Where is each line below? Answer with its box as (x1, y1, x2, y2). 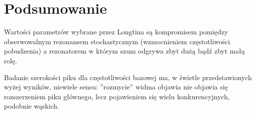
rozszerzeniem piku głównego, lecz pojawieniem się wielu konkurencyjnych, (4, 91, 230, 101)
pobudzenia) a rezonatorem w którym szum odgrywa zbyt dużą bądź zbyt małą (4, 46, 245, 56)
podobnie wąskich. (4, 101, 59, 111)
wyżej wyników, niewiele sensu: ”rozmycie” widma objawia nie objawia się (4, 82, 228, 92)
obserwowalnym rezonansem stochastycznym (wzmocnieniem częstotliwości (4, 36, 230, 46)
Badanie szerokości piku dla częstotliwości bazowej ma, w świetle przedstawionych (4, 72, 252, 82)
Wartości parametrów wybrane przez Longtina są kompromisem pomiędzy (4, 27, 228, 37)
